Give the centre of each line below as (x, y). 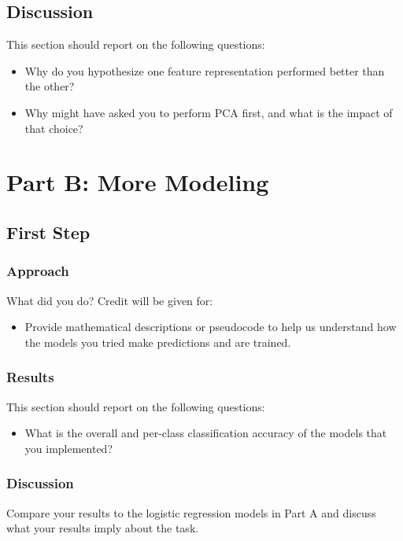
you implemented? (69, 448)
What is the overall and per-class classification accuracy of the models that (206, 433)
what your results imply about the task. (103, 528)
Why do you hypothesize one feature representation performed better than (205, 70)
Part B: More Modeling (138, 182)
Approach (38, 271)
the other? (50, 86)
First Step (48, 232)
